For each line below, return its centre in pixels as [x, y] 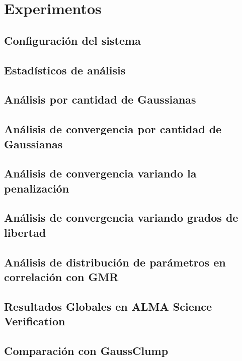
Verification [35, 321]
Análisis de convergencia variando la [100, 173]
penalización [37, 188]
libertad [25, 232]
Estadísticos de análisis [65, 70]
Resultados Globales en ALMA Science [108, 306]
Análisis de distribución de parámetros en [115, 262]
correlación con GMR [61, 277]
